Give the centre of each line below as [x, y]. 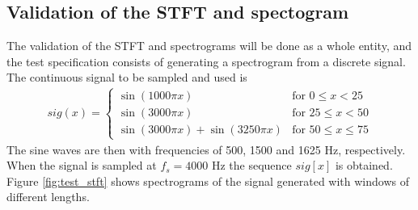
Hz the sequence [251, 165]
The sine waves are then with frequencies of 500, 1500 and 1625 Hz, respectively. [206, 149]
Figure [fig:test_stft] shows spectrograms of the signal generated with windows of [208, 181]
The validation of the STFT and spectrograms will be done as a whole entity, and [209, 46]
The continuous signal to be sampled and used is [127, 77]
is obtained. [364, 165]
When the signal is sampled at [82, 165]
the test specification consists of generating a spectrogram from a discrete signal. [206, 61]
